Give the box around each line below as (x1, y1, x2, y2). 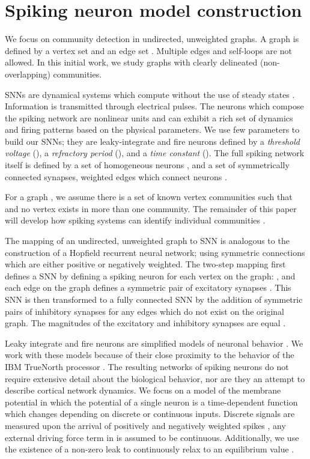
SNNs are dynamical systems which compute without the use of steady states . (5, 88, 295, 100)
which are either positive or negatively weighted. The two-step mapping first (5, 258, 286, 270)
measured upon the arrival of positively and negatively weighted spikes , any (5, 419, 286, 431)
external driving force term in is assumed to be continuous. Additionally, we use (5, 431, 299, 443)
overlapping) (5, 67, 50, 80)
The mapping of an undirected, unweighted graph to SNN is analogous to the (5, 234, 290, 247)
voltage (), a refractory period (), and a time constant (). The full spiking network (5, 147, 305, 159)
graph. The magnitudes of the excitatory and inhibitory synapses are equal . (5, 317, 286, 329)
